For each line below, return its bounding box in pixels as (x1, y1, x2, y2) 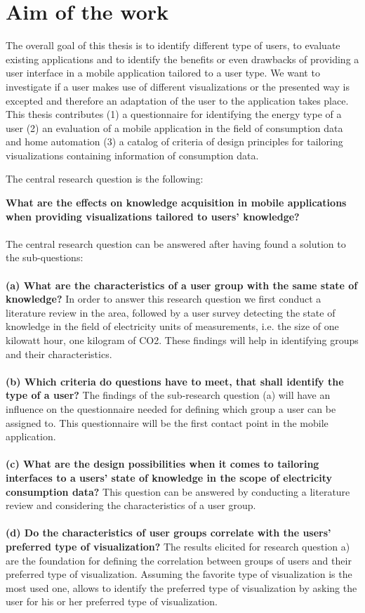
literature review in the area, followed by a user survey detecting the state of (6, 305, 336, 319)
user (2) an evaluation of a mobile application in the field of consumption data (6, 120, 343, 135)
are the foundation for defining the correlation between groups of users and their (6, 553, 352, 567)
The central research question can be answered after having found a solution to (6, 236, 346, 251)
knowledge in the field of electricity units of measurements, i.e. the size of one (6, 319, 339, 334)
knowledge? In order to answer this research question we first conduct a (6, 291, 321, 306)
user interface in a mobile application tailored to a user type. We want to (6, 65, 320, 80)
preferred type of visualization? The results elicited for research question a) (6, 539, 350, 553)
